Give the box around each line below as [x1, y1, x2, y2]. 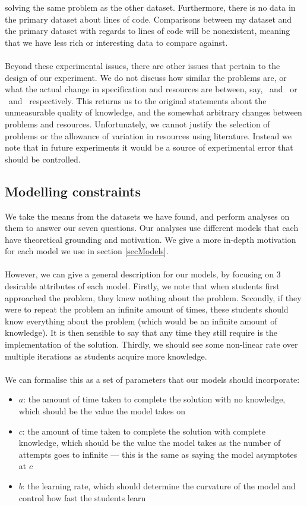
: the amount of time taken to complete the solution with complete [22, 424, 266, 437]
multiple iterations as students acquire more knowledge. [5, 349, 207, 362]
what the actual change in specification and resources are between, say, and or [5, 83, 297, 95]
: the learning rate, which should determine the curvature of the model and [22, 479, 296, 492]
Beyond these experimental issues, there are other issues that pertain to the [5, 59, 280, 71]
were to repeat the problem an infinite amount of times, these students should [5, 303, 289, 316]
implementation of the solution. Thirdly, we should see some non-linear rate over [5, 338, 298, 351]
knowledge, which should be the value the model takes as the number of [18, 436, 281, 449]
